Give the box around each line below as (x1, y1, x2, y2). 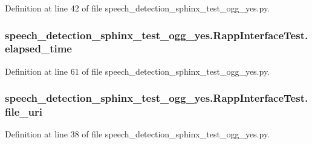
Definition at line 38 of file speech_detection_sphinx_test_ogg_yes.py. (5, 128, 270, 140)
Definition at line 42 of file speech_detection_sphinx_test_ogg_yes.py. (5, 2, 270, 14)
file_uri (5, 104, 42, 119)
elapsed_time (5, 41, 72, 56)
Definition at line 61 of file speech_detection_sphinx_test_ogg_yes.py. (5, 64, 270, 77)
